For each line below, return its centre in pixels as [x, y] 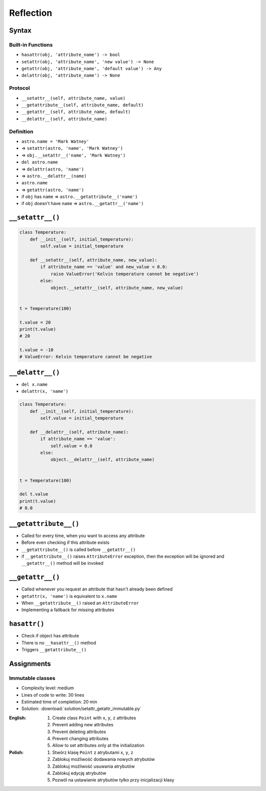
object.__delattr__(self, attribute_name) [102, 460]
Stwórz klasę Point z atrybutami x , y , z [93, 752]
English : [18, 718]
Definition [21, 131]
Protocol [19, 88]
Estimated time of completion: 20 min [59, 702]
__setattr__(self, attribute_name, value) [73, 98]
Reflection [31, 13]
